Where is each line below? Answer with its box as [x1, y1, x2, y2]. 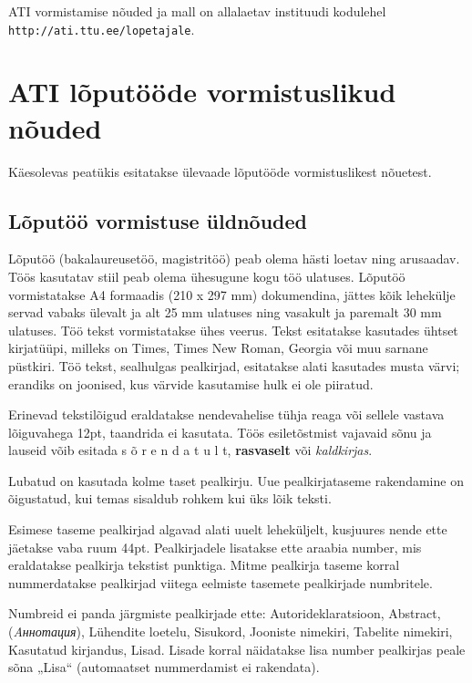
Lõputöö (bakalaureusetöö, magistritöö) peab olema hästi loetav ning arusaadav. [8, 249, 460, 268]
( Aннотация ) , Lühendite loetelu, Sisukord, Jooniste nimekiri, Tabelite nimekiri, [8, 622, 453, 641]
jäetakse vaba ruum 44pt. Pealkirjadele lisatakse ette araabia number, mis [8, 537, 422, 556]
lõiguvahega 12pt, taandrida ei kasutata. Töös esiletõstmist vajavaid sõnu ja [8, 422, 432, 441]
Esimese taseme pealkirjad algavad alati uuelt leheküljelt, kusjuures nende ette [8, 520, 447, 539]
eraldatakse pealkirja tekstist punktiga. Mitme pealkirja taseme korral [8, 555, 400, 574]
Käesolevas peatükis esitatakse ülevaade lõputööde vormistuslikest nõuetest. [8, 161, 432, 181]
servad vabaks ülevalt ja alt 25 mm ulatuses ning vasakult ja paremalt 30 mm [8, 303, 442, 322]
